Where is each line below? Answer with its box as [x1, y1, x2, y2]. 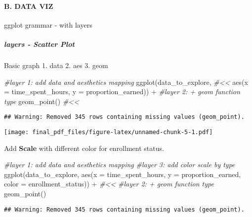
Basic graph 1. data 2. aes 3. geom [4, 60, 108, 70]
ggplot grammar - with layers [4, 19, 92, 30]
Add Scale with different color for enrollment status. [4, 143, 164, 153]
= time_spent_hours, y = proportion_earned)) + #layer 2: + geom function [4, 86, 240, 97]
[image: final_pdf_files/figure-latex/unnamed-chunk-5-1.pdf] [4, 128, 213, 136]
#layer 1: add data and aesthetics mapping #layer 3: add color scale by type [4, 159, 235, 170]
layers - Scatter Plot [4, 38, 75, 49]
